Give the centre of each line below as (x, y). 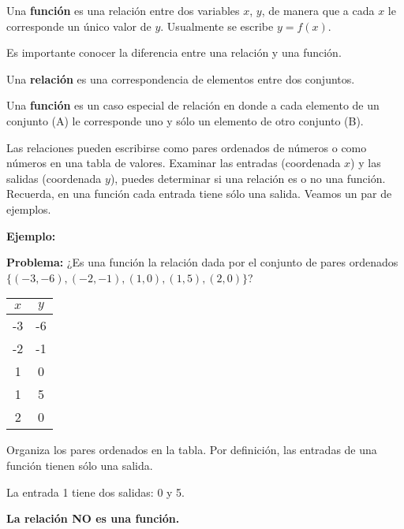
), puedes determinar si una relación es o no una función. (248, 178)
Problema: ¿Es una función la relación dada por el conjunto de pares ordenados (202, 262)
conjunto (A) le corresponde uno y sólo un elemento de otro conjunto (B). (185, 120)
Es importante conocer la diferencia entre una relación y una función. (174, 52)
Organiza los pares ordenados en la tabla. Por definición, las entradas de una (192, 450)
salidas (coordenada (54, 178)
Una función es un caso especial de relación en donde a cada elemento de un (193, 105)
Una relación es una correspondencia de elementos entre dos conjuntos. (181, 78)
